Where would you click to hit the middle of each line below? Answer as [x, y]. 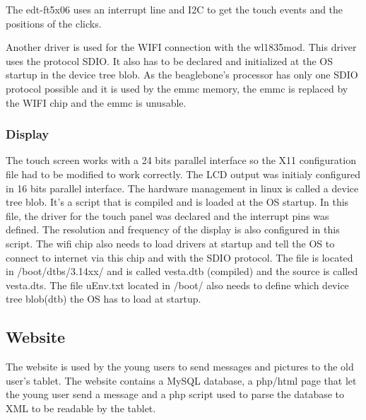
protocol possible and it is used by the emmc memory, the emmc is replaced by [177, 88]
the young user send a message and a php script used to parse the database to [175, 394]
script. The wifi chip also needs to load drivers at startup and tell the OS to [170, 243]
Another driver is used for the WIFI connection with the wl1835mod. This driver [181, 47]
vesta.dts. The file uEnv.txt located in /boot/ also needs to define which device [177, 285]
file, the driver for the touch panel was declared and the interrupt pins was [167, 215]
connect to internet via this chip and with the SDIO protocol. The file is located [179, 257]
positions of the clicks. [54, 23]
